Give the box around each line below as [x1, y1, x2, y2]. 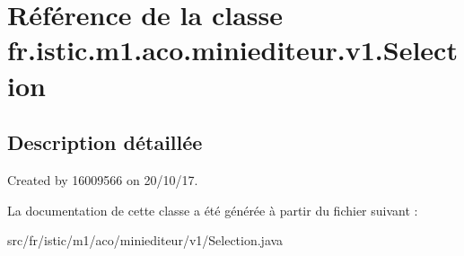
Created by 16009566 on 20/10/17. [7, 170, 198, 189]
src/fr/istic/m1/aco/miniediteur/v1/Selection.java [7, 231, 284, 250]
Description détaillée [7, 128, 203, 156]
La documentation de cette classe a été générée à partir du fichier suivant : [7, 200, 418, 219]
